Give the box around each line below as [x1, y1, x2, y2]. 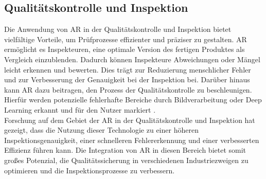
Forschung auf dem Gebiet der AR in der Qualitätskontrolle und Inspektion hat [4, 114, 255, 125]
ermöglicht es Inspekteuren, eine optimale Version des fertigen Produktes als [4, 44, 245, 55]
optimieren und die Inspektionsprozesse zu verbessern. [4, 165, 175, 175]
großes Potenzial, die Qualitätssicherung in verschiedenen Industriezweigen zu [4, 154, 249, 165]
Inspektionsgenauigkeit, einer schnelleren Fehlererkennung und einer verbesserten [4, 134, 259, 145]
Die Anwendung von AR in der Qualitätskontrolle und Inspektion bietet [4, 24, 232, 34]
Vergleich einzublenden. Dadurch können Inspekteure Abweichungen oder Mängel [4, 53, 260, 64]
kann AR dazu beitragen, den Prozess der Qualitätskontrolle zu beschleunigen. [4, 84, 252, 95]
